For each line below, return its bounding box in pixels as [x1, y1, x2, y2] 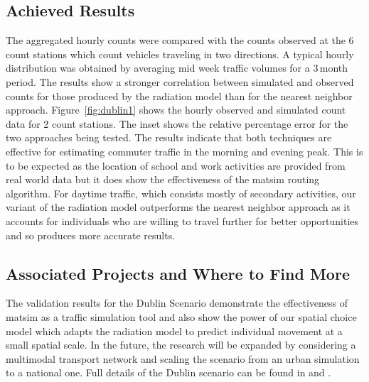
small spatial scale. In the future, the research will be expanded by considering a [6, 337, 356, 352]
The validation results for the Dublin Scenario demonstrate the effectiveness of [6, 295, 348, 310]
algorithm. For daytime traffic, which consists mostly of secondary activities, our [6, 185, 356, 200]
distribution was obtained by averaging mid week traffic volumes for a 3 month [6, 60, 348, 75]
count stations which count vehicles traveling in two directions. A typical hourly [6, 46, 354, 61]
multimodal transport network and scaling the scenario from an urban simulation [6, 351, 360, 366]
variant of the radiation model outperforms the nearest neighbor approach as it [6, 200, 351, 214]
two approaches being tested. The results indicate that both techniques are [6, 130, 332, 145]
